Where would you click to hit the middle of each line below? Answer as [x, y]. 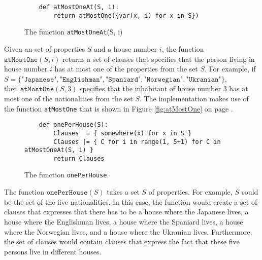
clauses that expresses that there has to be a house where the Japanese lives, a [126, 212]
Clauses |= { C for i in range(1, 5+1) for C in [137, 142]
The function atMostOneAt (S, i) [74, 32]
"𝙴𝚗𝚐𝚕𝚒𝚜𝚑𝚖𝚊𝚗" [81, 79]
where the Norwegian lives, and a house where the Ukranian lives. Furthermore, [128, 231]
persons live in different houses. [53, 251]
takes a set [123, 192]
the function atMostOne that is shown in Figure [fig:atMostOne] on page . [119, 108]
